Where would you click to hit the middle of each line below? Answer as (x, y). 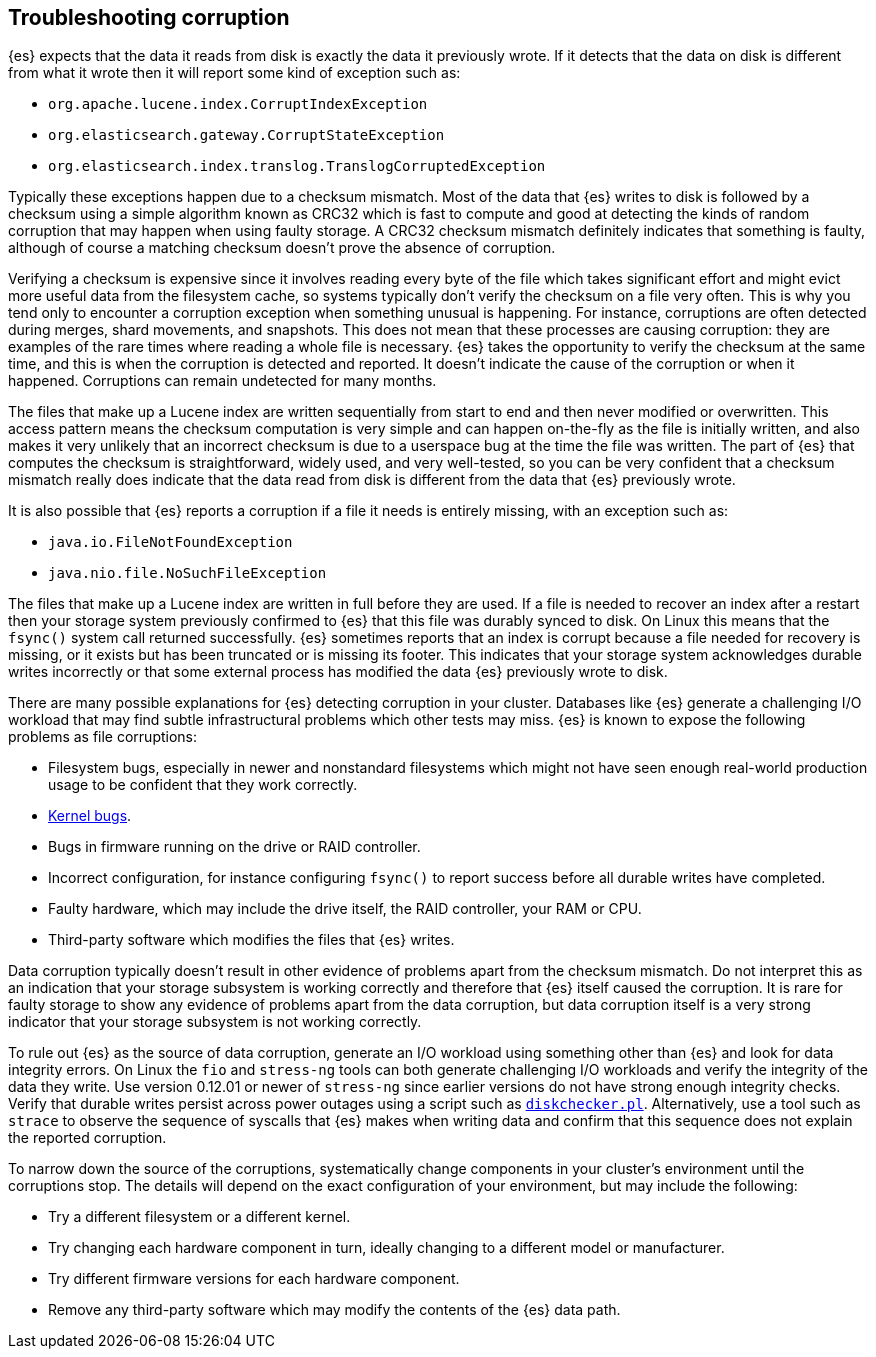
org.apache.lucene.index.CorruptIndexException (238, 104)
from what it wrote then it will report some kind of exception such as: (234, 73)
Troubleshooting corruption (149, 17)
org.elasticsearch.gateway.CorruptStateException (246, 135)
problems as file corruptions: (103, 737)
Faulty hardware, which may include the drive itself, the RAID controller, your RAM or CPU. (345, 909)
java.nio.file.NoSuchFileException (187, 573)
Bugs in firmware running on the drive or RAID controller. (234, 847)
